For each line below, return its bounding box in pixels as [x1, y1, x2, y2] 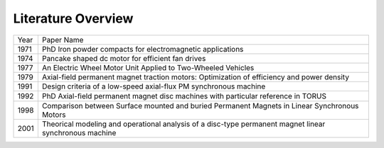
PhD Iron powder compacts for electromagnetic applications [41, 44, 244, 54]
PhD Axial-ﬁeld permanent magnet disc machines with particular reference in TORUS [41, 91, 327, 101]
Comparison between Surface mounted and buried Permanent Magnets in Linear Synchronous [41, 101, 359, 110]
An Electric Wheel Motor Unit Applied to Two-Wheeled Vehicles [41, 62, 255, 72]
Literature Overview [13, 11, 134, 26]
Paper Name [41, 35, 84, 45]
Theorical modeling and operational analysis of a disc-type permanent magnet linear [41, 119, 326, 129]
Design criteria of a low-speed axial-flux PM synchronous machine [41, 81, 266, 91]
